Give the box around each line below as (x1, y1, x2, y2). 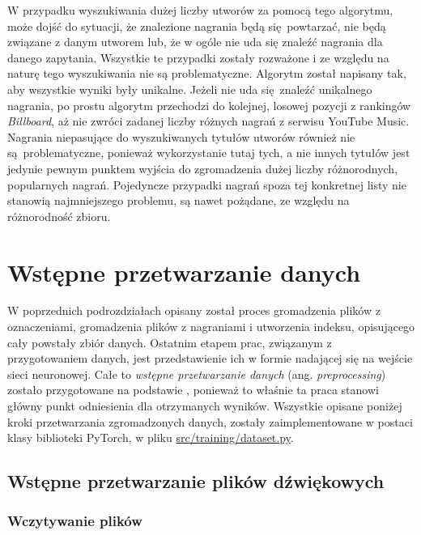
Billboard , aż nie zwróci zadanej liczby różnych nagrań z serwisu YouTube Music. (7, 113, 410, 130)
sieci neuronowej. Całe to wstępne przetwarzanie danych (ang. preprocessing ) (7, 365, 386, 382)
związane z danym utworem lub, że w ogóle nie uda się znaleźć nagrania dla (7, 33, 383, 50)
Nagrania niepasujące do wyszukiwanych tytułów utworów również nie (7, 128, 355, 145)
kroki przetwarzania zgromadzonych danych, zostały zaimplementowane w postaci (7, 413, 413, 430)
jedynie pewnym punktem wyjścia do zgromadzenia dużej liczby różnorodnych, (7, 159, 398, 176)
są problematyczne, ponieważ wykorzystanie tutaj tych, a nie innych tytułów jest (7, 144, 410, 161)
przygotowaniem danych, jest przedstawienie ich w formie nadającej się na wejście (7, 350, 413, 367)
